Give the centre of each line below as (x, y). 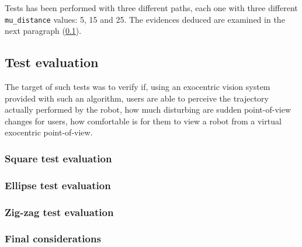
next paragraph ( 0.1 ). (43, 31)
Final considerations (53, 239)
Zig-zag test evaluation (59, 212)
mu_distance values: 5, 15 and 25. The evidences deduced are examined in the (145, 19)
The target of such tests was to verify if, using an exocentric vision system (138, 87)
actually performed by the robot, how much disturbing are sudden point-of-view (148, 109)
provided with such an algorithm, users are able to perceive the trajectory (137, 98)
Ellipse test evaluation (58, 185)
